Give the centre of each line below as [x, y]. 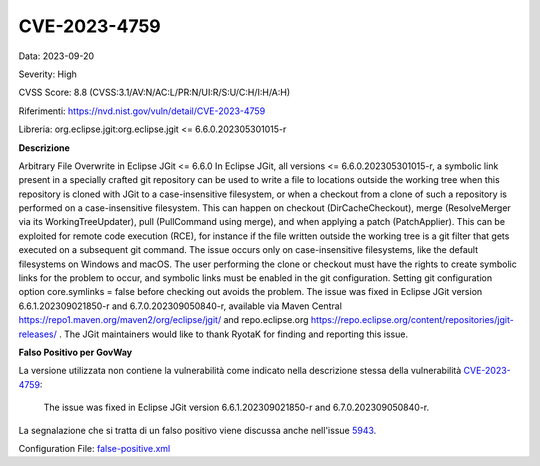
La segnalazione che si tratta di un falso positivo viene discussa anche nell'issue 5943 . [197, 430]
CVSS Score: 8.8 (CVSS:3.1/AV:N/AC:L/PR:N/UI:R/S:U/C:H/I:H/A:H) [154, 92]
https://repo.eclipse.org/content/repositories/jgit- [412, 320]
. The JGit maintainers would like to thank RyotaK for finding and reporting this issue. [233, 334]
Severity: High [47, 74]
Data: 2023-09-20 [56, 56]
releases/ [37, 334]
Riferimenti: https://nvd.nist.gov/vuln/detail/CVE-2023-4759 [142, 111]
